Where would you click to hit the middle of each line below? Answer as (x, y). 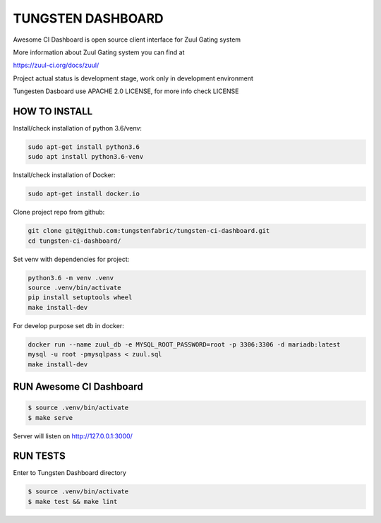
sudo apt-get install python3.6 (84, 147)
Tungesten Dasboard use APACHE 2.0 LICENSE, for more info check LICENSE (126, 91)
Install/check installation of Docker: (64, 175)
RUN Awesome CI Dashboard (78, 387)
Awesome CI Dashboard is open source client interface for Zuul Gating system (127, 40)
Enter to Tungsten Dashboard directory (70, 473)
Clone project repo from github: (59, 212)
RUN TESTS (40, 456)
